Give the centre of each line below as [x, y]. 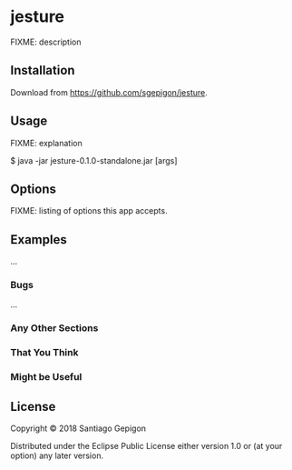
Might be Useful [46, 377]
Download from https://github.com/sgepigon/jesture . [109, 92]
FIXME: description [46, 42]
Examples [39, 240]
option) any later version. [57, 455]
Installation [43, 70]
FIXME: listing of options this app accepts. [89, 211]
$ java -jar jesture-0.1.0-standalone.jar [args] [94, 160]
